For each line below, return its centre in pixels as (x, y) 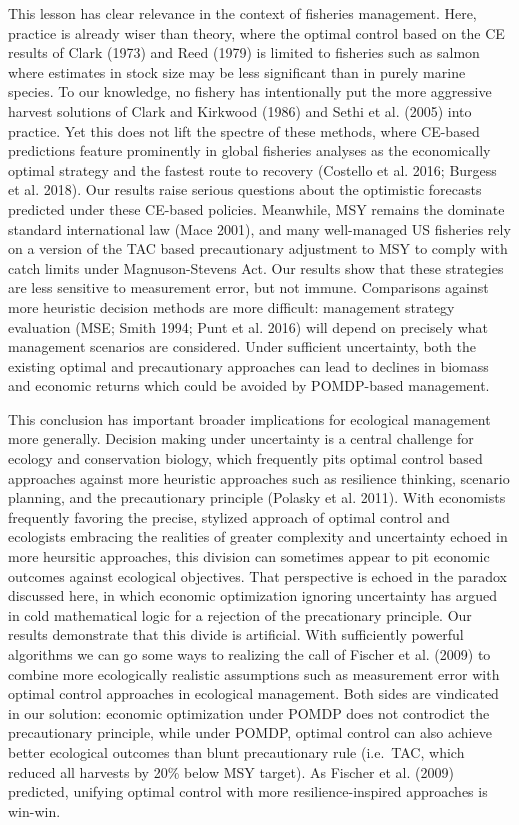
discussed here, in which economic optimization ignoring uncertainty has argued (252, 595)
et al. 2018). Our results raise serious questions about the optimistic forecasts (245, 189)
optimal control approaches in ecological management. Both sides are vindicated (253, 693)
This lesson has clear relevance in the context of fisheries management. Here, (242, 13)
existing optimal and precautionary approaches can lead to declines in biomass (248, 365)
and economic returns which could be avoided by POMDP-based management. (249, 385)
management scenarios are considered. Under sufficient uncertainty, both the (242, 346)
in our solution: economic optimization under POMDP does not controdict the (249, 712)
